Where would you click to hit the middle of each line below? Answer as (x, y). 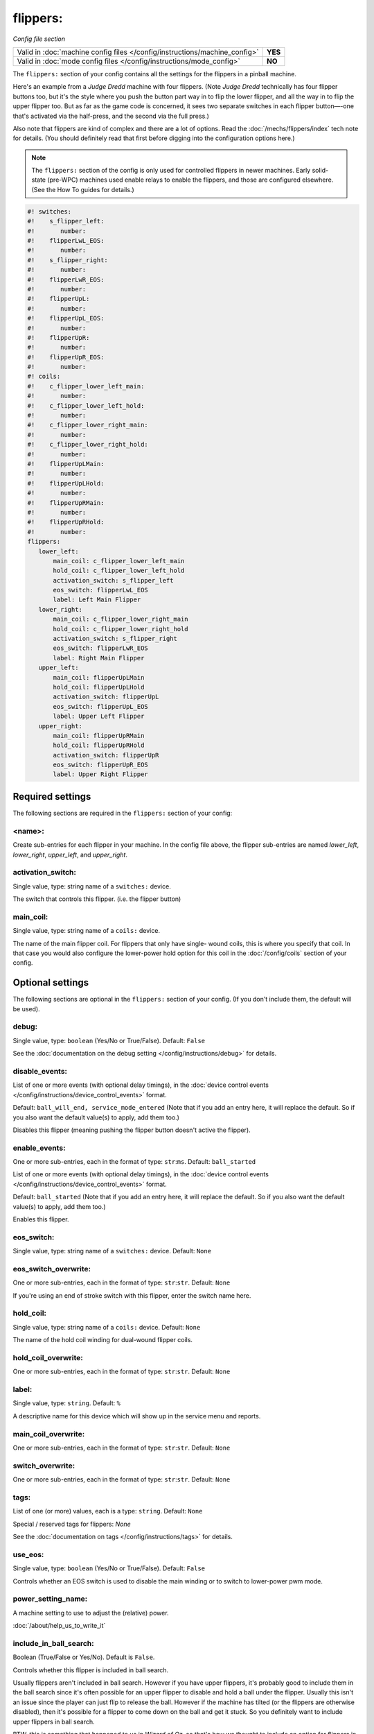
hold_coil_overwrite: (48, 1357)
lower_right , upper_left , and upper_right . (70, 855)
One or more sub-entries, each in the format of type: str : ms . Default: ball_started (134, 1162)
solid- (320, 171)
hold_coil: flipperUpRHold (99, 745)
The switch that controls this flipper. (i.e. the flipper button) (97, 899)
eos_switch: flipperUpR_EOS (100, 765)
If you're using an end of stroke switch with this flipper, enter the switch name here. (132, 1295)
